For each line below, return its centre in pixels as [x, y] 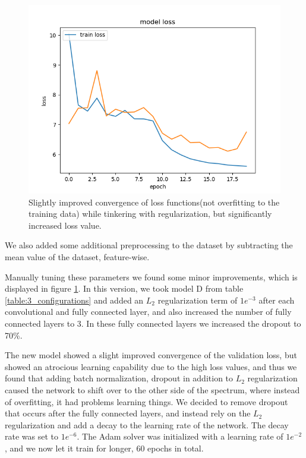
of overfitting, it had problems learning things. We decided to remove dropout [146, 401]
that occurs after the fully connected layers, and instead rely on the [128, 413]
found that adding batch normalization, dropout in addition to [119, 378]
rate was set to [31, 436]
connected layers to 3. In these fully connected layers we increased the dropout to [153, 323]
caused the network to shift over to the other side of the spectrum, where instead [152, 389]
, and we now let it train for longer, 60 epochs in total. [104, 448]
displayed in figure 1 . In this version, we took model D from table [124, 288]
